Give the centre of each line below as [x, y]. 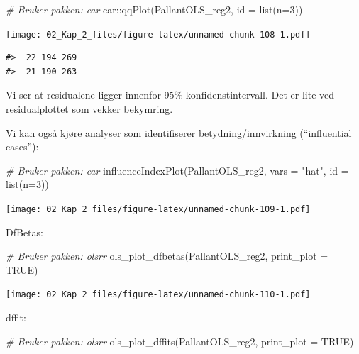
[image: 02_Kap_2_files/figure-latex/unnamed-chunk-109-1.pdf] [158, 209]
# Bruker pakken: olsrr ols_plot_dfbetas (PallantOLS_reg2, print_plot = [167, 256]
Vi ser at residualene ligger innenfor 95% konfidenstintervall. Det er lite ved [170, 95]
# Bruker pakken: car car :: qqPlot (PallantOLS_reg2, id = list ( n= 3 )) [154, 9]
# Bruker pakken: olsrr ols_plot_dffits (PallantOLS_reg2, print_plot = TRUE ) [180, 341]
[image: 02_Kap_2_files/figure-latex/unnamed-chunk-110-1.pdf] [158, 295]
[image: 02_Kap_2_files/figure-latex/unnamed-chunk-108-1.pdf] [158, 34]
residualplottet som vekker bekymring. [89, 109]
